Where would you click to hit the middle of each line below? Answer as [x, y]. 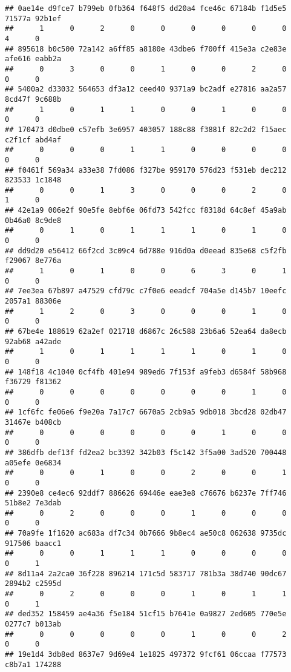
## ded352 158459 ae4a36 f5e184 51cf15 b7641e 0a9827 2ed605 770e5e [146, 614]
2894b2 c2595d [33, 584]
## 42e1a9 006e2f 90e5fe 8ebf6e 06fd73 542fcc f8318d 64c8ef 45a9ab [146, 211]
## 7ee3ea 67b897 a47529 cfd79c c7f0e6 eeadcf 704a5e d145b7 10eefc [146, 291]
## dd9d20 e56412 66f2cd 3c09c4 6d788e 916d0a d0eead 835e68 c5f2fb [146, 251]
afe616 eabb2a [33, 59]
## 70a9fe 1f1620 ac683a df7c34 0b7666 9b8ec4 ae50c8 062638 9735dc [146, 534]
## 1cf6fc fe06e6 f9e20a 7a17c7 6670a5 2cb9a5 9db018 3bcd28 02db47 [146, 412]
